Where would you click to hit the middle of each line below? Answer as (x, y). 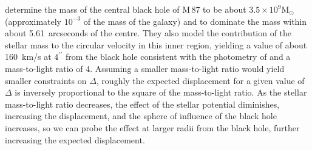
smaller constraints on (46, 80)
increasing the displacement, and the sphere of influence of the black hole (141, 116)
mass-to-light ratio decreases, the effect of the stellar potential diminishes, (142, 104)
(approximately (33, 21)
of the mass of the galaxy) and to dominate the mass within (195, 21)
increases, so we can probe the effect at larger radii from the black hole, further (152, 127)
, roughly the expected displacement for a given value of (200, 80)
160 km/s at (28, 57)
